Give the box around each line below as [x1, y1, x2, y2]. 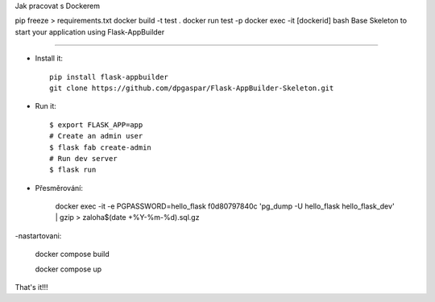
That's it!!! [14, 283, 48, 292]
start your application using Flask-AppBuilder [14, 27, 165, 36]
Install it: [35, 53, 64, 64]
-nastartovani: [14, 230, 62, 241]
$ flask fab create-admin [49, 143, 152, 152]
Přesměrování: [35, 183, 84, 192]
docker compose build [35, 250, 110, 259]
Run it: [35, 101, 56, 111]
